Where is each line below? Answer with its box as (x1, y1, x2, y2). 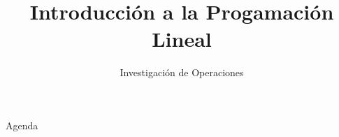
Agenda (6, 117, 38, 132)
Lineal (152, 24, 212, 53)
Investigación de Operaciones (120, 65, 244, 80)
